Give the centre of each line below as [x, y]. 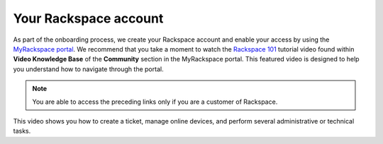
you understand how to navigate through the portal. [88, 69]
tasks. [22, 131]
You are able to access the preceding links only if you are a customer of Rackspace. [155, 102]
